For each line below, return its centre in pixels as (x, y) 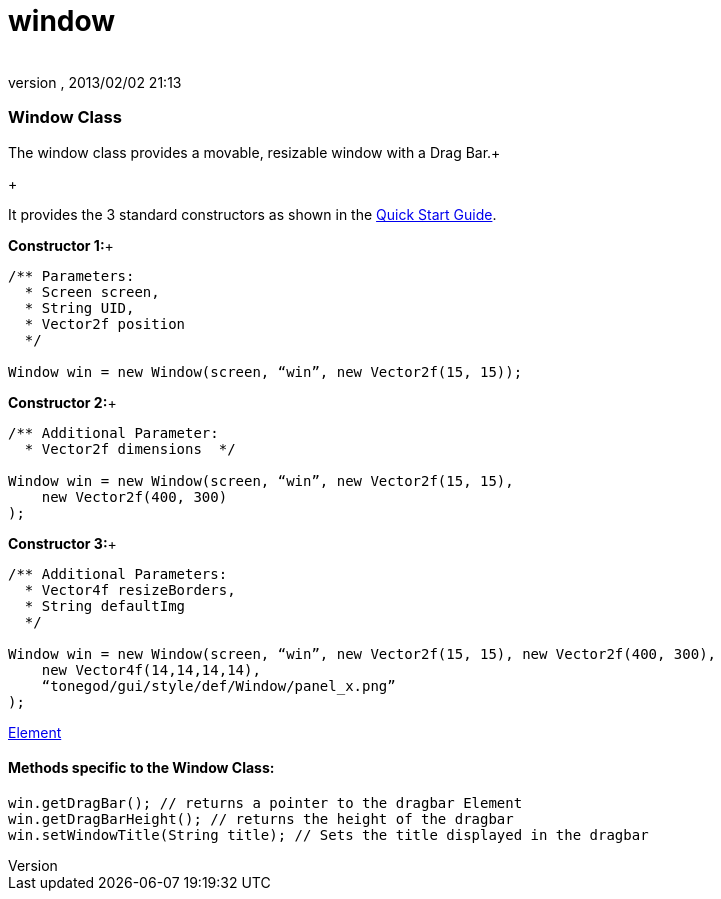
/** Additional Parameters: (118, 573)
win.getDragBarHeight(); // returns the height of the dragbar (261, 818)
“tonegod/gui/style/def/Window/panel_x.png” (218, 685)
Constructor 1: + (61, 245)
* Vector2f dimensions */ (130, 448)
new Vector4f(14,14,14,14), (151, 669)
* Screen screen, (92, 291)
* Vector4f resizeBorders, (130, 589)
